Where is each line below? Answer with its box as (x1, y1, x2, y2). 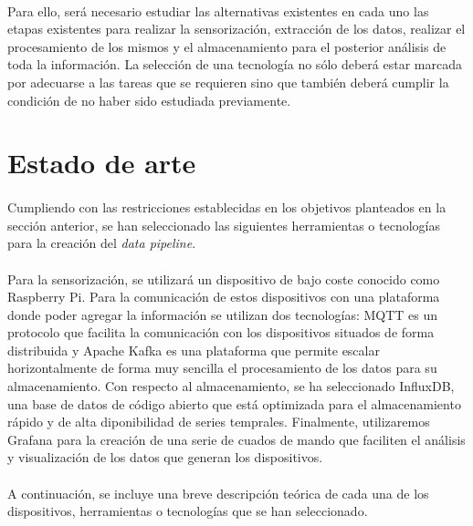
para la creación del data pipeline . (7, 233, 196, 253)
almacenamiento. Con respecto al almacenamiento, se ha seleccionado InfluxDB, (7, 376, 455, 396)
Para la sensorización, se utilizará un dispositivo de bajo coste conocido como (7, 269, 440, 288)
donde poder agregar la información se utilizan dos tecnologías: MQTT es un (7, 304, 438, 324)
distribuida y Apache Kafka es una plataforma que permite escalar (7, 340, 380, 359)
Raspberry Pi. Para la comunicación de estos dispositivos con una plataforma (7, 287, 440, 306)
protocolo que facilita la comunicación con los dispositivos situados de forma (7, 323, 435, 342)
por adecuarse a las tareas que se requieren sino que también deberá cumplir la (7, 72, 449, 91)
